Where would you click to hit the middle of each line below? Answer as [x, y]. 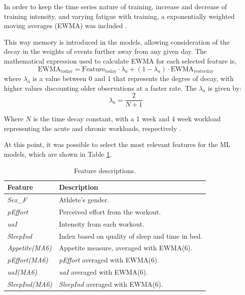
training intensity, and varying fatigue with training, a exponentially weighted [119, 16]
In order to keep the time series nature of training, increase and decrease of [115, 6]
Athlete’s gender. [84, 200]
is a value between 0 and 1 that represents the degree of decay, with [133, 78]
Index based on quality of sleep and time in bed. [130, 236]
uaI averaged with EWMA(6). [103, 272]
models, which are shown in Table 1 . [58, 154]
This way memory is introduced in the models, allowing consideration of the [117, 41]
